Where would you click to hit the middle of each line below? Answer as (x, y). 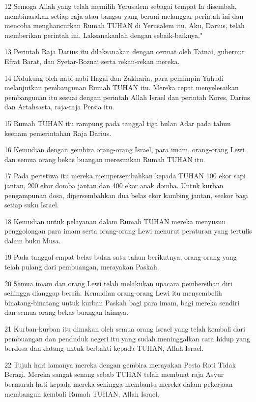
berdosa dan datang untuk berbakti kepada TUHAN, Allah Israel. (104, 348)
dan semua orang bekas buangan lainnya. (67, 312)
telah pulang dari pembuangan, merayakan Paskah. (82, 267)
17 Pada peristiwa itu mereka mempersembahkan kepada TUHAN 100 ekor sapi (125, 176)
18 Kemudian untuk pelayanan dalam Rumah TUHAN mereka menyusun (115, 221)
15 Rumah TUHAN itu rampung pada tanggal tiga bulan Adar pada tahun (118, 123)
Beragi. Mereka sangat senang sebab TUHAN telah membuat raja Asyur (114, 374)
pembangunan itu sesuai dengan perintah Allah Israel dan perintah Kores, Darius (127, 97)
